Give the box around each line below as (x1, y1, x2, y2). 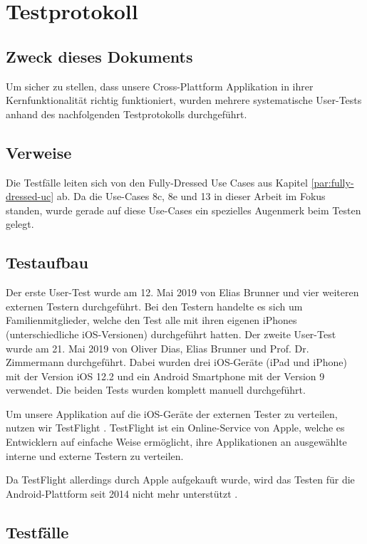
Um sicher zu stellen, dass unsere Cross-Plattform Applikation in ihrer (6, 78, 314, 93)
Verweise (6, 141, 72, 163)
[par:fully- (311, 174, 354, 189)
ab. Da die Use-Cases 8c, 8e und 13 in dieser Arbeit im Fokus (56, 189, 326, 204)
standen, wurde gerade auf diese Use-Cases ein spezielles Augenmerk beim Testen (6, 202, 361, 217)
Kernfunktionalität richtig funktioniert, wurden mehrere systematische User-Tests (6, 93, 362, 108)
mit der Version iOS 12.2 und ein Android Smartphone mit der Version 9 (6, 368, 325, 383)
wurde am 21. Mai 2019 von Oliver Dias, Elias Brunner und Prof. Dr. (6, 340, 309, 355)
